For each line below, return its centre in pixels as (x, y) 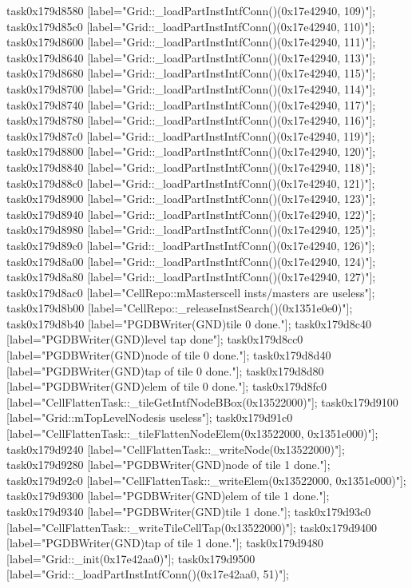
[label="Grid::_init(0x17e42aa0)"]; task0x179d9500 (131, 558)
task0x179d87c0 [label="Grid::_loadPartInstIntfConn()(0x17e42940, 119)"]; (191, 135)
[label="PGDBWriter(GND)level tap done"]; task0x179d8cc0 (155, 339)
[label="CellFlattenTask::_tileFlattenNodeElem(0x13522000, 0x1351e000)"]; (192, 433)
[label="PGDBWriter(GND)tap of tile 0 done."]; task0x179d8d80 (165, 370)
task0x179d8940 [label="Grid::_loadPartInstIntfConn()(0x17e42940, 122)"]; (191, 214)
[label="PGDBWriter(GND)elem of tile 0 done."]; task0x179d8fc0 (166, 386)
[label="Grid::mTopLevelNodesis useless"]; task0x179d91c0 (150, 417)
